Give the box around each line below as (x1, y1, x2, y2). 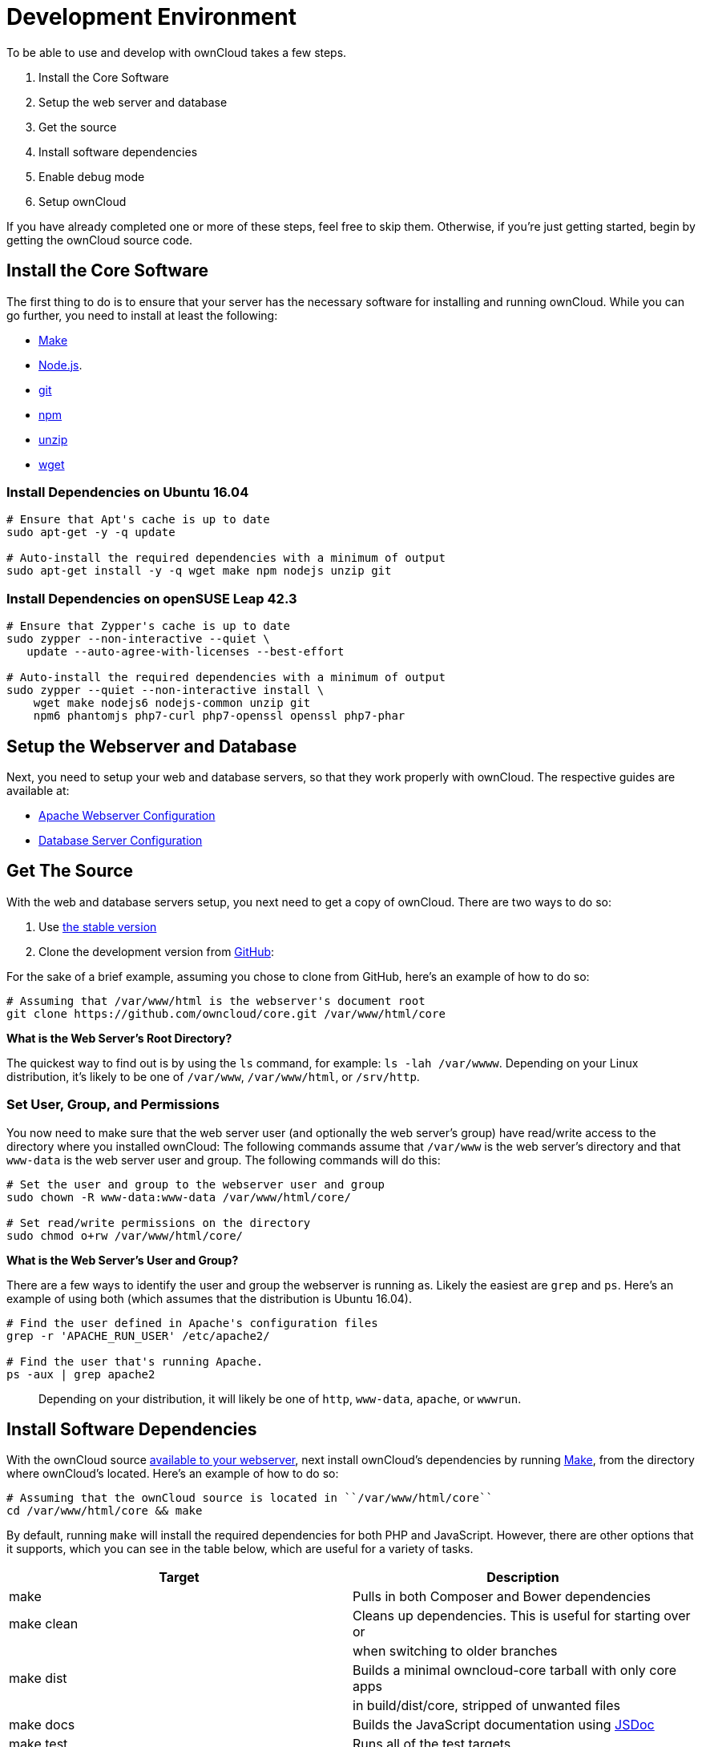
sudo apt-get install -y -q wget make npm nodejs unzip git (6, 564, 392, 578)
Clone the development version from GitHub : (38, 944, 275, 958)
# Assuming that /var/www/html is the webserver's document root (6, 994, 426, 1007)
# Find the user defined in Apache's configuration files (6, 1316, 378, 1329)
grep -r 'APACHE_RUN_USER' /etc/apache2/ (6, 1329, 270, 1342)
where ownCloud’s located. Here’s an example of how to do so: (6, 1467, 339, 1481)
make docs (9, 1717, 75, 1733)
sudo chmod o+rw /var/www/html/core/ (6, 1229, 244, 1242)
